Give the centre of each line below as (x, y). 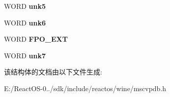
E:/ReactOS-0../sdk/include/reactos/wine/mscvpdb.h (85, 88)
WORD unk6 (25, 22)
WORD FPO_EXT (36, 39)
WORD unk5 (25, 6)
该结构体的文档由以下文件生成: (53, 72)
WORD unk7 (25, 55)
